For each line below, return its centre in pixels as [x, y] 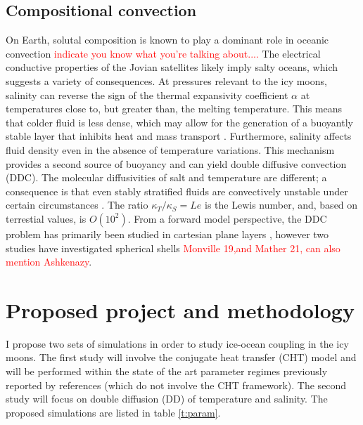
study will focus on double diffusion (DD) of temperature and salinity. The [167, 399]
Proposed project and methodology [180, 309]
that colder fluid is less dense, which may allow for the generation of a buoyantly [179, 122]
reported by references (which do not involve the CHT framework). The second [176, 385]
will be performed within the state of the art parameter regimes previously [167, 371]
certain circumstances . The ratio [77, 205]
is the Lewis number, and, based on [281, 205]
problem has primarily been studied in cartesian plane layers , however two [167, 234]
